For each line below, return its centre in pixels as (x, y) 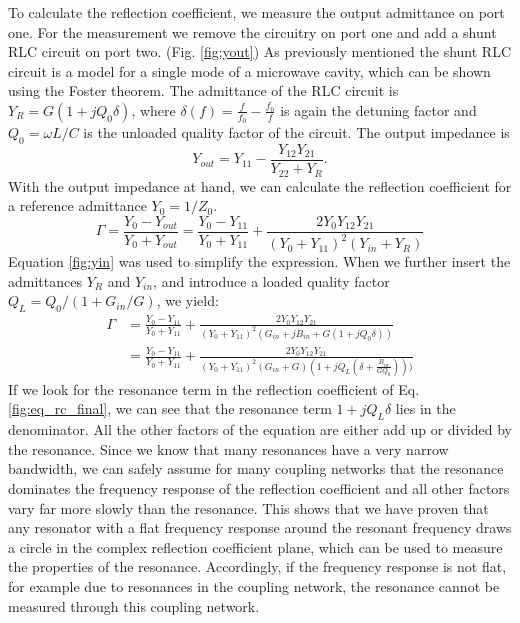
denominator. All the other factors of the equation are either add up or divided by (260, 429)
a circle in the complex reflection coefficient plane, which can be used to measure (255, 546)
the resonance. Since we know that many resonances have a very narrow (228, 448)
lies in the (425, 408)
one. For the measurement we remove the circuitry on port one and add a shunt (252, 31)
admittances (45, 280)
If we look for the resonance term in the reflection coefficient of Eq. (214, 388)
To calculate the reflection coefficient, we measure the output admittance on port (256, 12)
